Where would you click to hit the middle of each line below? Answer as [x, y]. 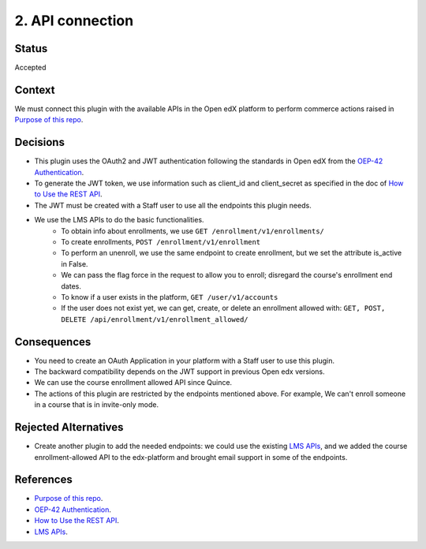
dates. [71, 286]
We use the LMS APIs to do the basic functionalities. [119, 220]
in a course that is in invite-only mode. [97, 405]
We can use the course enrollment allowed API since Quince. [133, 383]
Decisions [39, 142]
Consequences [53, 342]
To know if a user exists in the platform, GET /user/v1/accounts [170, 297]
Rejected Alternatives [69, 427]
